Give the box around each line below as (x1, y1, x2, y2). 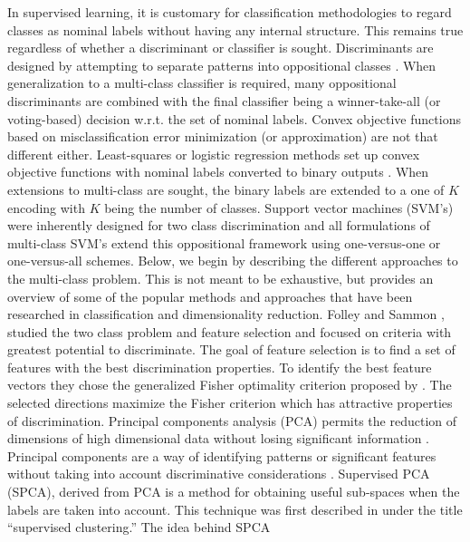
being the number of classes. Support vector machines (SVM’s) (104, 198, 454, 217)
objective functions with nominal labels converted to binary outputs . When (7, 162, 429, 181)
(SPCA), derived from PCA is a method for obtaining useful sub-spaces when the (7, 482, 460, 501)
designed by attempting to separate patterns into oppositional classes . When (7, 55, 436, 74)
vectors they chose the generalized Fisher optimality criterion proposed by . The (7, 375, 452, 394)
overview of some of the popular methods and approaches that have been (7, 286, 413, 305)
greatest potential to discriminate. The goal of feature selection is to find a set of (7, 340, 456, 359)
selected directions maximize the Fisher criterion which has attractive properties (7, 393, 453, 412)
